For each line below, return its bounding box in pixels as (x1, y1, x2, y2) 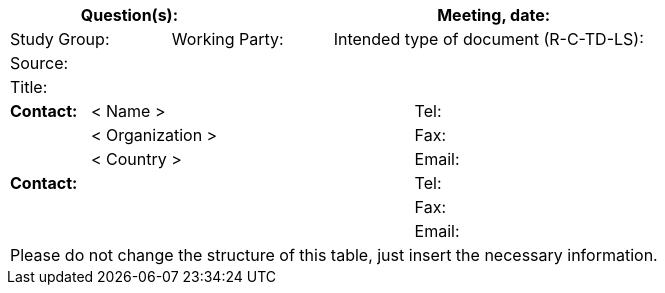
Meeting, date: (437, 5, 551, 25)
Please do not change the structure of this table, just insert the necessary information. (10, 245, 658, 265)
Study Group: (10, 29, 110, 49)
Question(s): (80, 5, 178, 25)
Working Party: (171, 29, 284, 49)
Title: (10, 77, 48, 97)
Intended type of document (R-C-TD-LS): (333, 29, 644, 49)
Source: (10, 53, 69, 73)
